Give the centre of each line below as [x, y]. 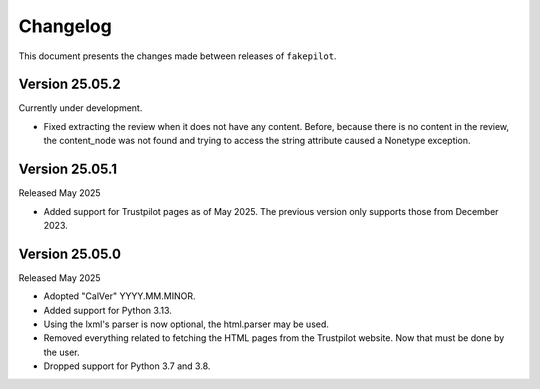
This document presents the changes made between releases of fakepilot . [177, 56]
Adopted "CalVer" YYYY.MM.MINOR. [119, 296]
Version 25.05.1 [67, 169]
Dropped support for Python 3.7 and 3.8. [127, 366]
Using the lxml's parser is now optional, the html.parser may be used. [186, 324]
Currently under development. [80, 108]
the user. [61, 352]
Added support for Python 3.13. [107, 310]
